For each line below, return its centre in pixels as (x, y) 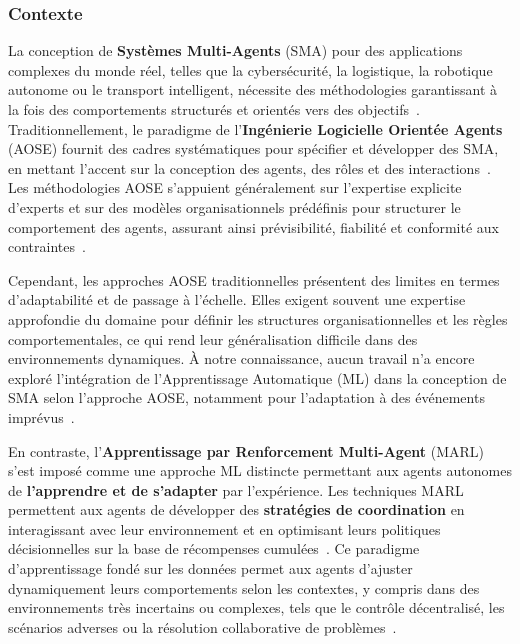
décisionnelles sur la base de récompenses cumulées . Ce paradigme (214, 548)
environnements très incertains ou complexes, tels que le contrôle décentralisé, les (256, 607)
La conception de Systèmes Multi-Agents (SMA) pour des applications (235, 50)
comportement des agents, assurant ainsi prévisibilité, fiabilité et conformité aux (254, 226)
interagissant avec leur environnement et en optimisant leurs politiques (224, 528)
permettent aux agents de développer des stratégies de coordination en (236, 509)
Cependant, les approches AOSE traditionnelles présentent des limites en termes (254, 279)
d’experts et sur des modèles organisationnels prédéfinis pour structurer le (234, 206)
